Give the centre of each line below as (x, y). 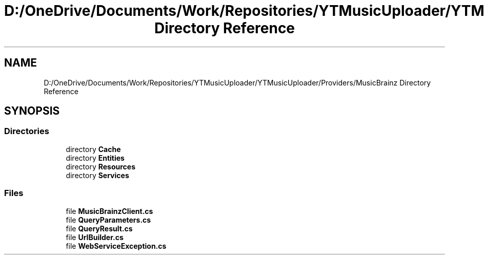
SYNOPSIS (32, 111)
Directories (27, 131)
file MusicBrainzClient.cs (109, 211)
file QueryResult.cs (99, 228)
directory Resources (100, 166)
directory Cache (93, 149)
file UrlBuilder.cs (95, 237)
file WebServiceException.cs (116, 246)
